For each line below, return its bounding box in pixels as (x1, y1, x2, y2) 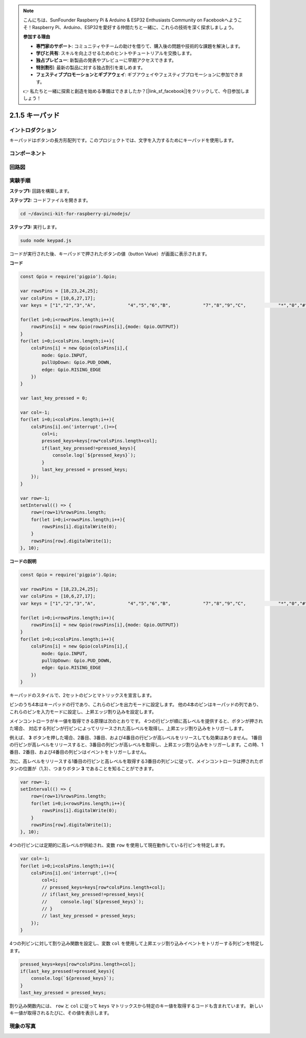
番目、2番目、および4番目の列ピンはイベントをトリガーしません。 (9, 749, 149, 755)
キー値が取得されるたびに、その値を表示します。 (9, 1010, 112, 1016)
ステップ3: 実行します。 (9, 224, 60, 230)
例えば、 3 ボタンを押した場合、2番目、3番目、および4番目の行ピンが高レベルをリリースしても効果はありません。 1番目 (9, 735, 263, 741)
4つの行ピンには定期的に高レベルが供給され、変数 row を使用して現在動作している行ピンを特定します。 (9, 842, 228, 848)
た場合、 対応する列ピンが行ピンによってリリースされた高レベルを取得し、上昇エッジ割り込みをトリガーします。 (9, 725, 247, 731)
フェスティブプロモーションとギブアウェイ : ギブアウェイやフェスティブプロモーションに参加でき (36, 71, 239, 78)
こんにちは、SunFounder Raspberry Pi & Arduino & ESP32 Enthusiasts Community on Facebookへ (23, 17, 229, 23)
